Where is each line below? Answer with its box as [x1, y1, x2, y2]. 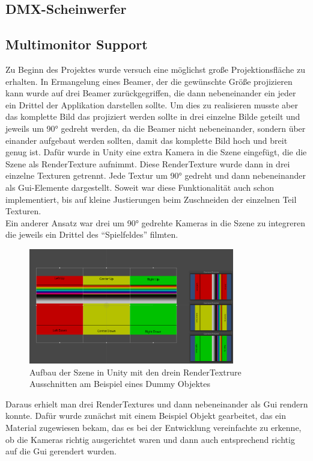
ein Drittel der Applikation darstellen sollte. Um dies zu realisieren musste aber [5, 98, 298, 111]
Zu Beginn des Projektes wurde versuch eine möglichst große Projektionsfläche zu [5, 63, 305, 75]
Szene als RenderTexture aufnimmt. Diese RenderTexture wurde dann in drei [5, 157, 290, 170]
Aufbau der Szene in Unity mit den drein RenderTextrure [29, 365, 242, 378]
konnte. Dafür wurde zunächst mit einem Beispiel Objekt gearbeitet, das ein [5, 409, 287, 422]
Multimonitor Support [5, 35, 148, 54]
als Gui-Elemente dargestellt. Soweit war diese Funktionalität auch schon [5, 181, 274, 193]
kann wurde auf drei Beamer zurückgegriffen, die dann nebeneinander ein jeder [5, 87, 296, 99]
